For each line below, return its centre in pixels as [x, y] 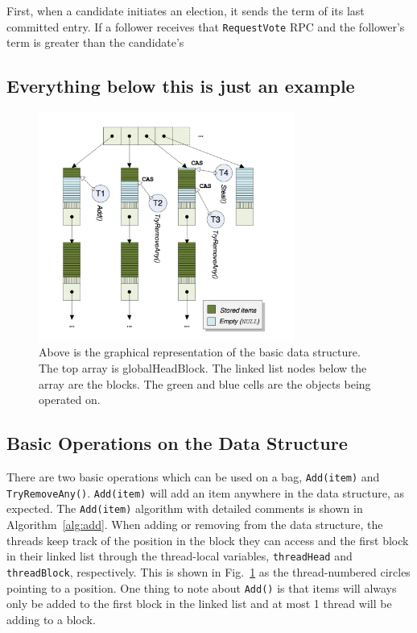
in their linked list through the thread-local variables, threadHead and [180, 556]
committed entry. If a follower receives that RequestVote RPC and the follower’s [206, 26]
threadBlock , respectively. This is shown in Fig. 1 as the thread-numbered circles [208, 571]
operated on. [70, 400]
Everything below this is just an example [181, 86]
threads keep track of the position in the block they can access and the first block [208, 540]
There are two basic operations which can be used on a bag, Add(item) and [193, 477]
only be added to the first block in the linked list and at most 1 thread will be [199, 604]
